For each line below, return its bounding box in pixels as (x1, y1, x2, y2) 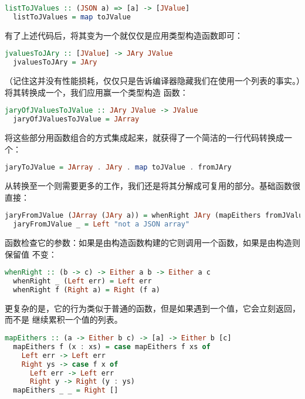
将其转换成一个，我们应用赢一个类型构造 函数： (5, 86, 188, 98)
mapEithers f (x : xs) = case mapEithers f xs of (13, 342, 211, 351)
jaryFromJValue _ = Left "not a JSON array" (13, 220, 190, 229)
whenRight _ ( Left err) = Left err (13, 277, 152, 286)
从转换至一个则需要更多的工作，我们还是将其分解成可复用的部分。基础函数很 (5, 180, 300, 192)
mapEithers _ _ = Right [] (13, 386, 118, 395)
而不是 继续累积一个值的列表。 (5, 313, 123, 326)
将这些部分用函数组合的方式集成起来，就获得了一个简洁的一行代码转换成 (5, 131, 284, 144)
